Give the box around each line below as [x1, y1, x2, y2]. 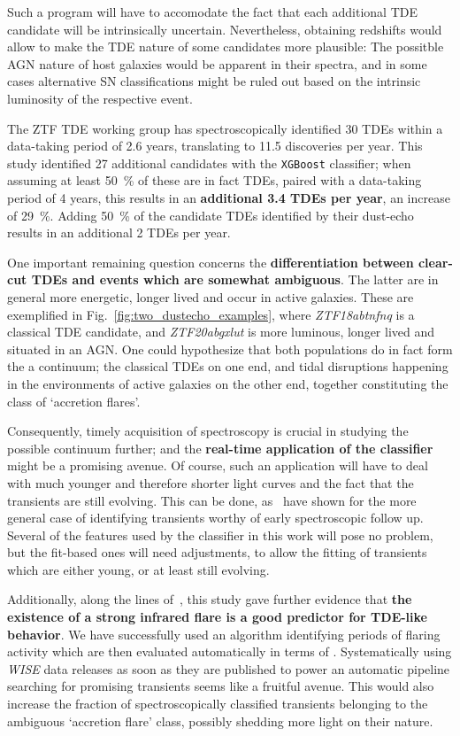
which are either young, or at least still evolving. [7, 560, 270, 578]
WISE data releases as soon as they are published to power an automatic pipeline [7, 659, 450, 678]
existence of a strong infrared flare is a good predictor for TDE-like [7, 608, 427, 626]
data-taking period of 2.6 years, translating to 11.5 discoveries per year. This [7, 136, 423, 155]
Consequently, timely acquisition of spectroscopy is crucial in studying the [7, 422, 409, 440]
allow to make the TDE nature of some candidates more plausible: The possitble [7, 37, 444, 56]
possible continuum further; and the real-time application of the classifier [7, 438, 433, 457]
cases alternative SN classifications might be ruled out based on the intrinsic [7, 72, 421, 90]
